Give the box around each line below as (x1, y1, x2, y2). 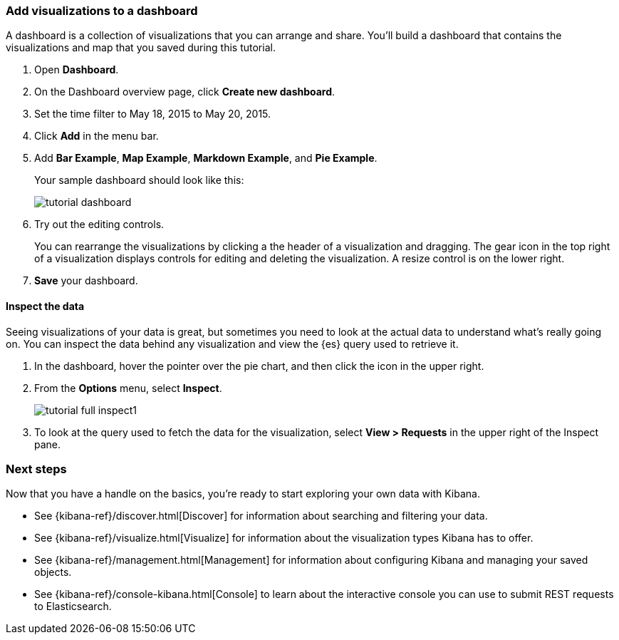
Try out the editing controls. (34, 218, 165, 231)
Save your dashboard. (34, 274, 138, 287)
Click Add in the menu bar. (34, 130, 159, 143)
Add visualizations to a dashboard (6, 4, 198, 18)
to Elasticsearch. (34, 600, 112, 613)
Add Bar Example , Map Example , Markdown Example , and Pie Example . (34, 152, 378, 165)
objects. (34, 566, 72, 579)
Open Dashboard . (34, 63, 119, 76)
